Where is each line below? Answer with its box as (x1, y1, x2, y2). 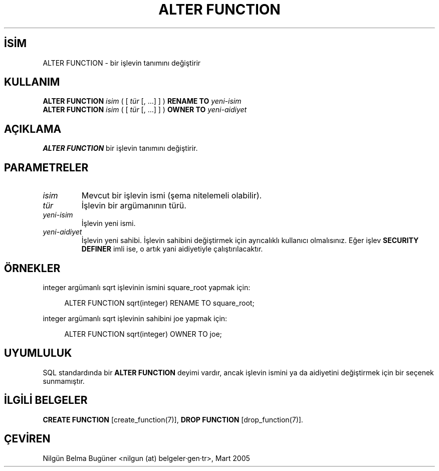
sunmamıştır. (43, 376, 85, 385)
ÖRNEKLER (4, 262, 61, 275)
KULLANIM (4, 76, 60, 89)
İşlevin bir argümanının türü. (81, 200, 186, 211)
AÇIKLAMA (4, 122, 62, 135)
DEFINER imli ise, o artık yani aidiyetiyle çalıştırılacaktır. (81, 245, 263, 254)
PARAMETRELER (4, 161, 89, 174)
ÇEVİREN (4, 432, 51, 445)
